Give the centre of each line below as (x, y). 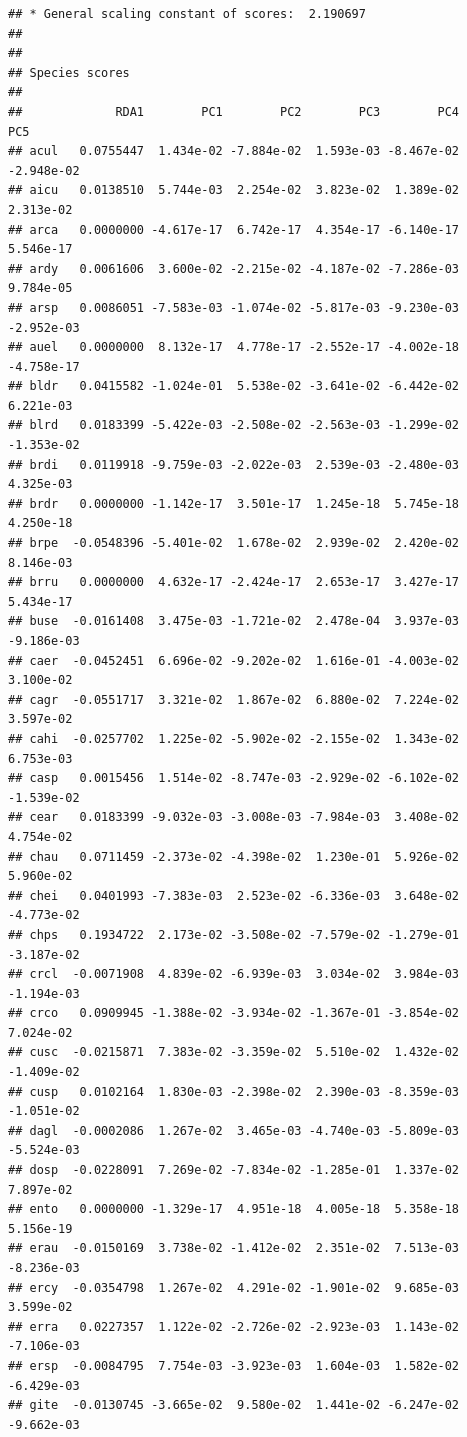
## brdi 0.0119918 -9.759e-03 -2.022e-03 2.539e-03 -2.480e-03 (234, 464)
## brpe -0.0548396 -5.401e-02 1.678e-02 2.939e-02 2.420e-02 (234, 543)
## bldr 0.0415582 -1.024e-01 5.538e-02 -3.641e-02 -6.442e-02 (234, 386)
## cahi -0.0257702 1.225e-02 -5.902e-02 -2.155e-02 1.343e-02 (234, 738)
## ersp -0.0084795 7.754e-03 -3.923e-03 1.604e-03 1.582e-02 (234, 1365)
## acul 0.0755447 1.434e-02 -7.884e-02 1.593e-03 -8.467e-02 (234, 151)
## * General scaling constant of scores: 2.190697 (187, 14)
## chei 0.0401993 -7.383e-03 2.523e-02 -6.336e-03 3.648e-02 (234, 895)
